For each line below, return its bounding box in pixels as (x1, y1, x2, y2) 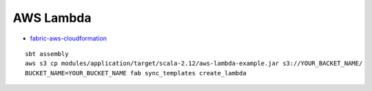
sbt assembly (25, 50, 69, 57)
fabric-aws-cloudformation (30, 34, 107, 42)
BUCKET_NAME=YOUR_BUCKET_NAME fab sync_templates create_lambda (25, 69, 247, 77)
